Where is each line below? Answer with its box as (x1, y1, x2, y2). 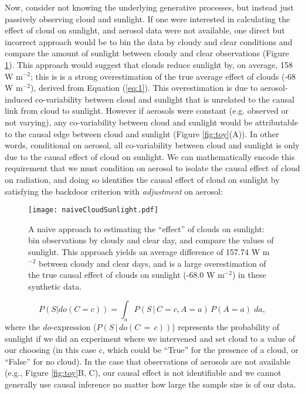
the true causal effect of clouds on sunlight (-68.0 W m (28, 269, 225, 281)
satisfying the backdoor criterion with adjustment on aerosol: (5, 185, 223, 197)
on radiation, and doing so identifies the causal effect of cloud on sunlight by (5, 173, 280, 185)
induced (5, 93, 33, 105)
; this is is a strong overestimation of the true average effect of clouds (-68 (30, 70, 296, 82)
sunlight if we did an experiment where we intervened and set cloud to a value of (5, 332, 295, 344)
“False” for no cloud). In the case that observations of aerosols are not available (5, 355, 290, 367)
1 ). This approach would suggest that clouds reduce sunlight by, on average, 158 (5, 58, 293, 70)
